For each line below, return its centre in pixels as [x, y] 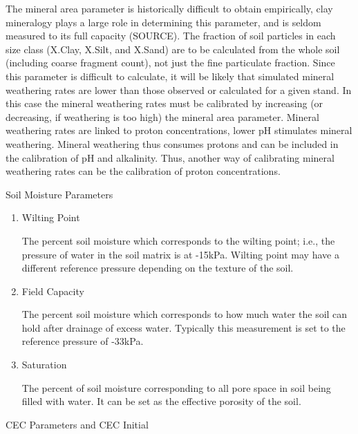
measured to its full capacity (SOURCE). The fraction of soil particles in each [171, 36]
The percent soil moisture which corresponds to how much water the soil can [185, 314]
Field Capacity [53, 291]
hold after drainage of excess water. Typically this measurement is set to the [183, 327]
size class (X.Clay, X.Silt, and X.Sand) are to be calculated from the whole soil [173, 49]
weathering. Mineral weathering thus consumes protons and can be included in [172, 143]
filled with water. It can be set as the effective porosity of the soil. [161, 401]
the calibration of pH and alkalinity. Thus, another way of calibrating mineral [170, 157]
